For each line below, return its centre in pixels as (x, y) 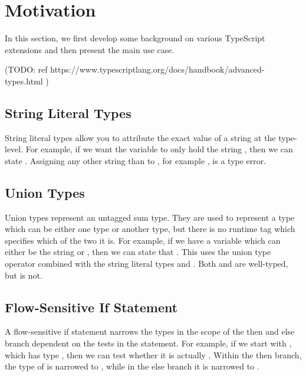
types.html (24, 81)
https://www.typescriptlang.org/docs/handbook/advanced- (157, 69)
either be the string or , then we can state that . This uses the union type (138, 252)
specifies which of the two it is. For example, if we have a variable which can (143, 240)
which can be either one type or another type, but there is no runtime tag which (150, 229)
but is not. (24, 275)
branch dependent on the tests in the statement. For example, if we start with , (148, 343)
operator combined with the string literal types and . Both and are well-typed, (147, 264)
